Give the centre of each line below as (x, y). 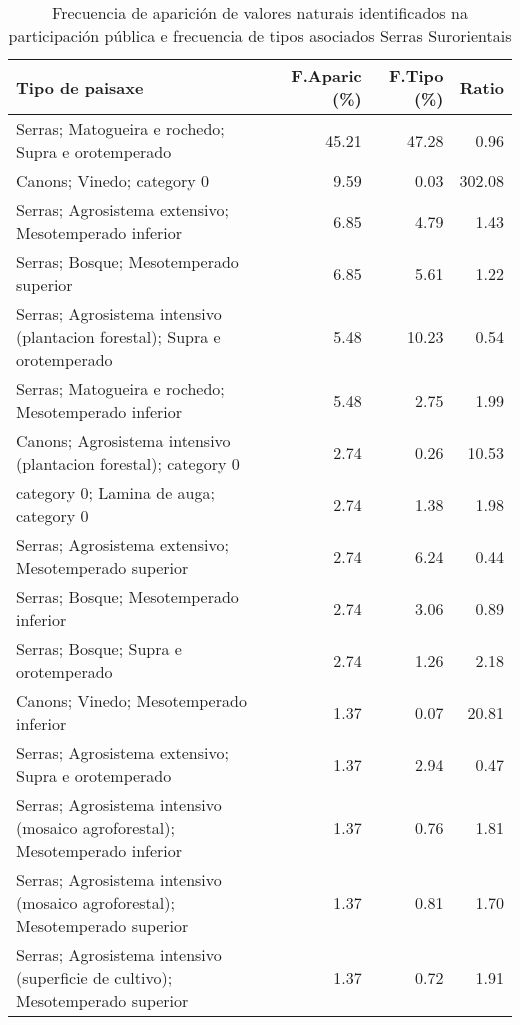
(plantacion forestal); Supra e (118, 336)
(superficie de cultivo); (94, 977)
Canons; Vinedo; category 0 (113, 180)
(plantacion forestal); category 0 (128, 463)
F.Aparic (326, 75)
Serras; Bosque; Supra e (99, 648)
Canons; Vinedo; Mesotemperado (131, 700)
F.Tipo (416, 75)
